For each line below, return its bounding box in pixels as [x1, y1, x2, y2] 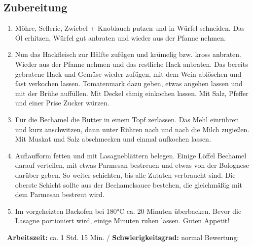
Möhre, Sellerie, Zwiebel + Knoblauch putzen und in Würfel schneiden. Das [15, 23, 245, 33]
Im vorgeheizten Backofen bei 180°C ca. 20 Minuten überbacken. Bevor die [15, 205, 242, 216]
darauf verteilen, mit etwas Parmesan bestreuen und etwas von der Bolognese [15, 160, 249, 170]
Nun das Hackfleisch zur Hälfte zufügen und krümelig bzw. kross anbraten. [15, 49, 242, 59]
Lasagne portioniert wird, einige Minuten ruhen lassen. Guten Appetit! [15, 215, 230, 226]
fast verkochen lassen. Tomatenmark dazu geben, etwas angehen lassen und [15, 78, 243, 89]
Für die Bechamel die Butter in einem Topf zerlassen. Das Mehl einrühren [15, 114, 239, 124]
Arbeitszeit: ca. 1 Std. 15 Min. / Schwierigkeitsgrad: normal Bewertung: [7, 232, 239, 242]
